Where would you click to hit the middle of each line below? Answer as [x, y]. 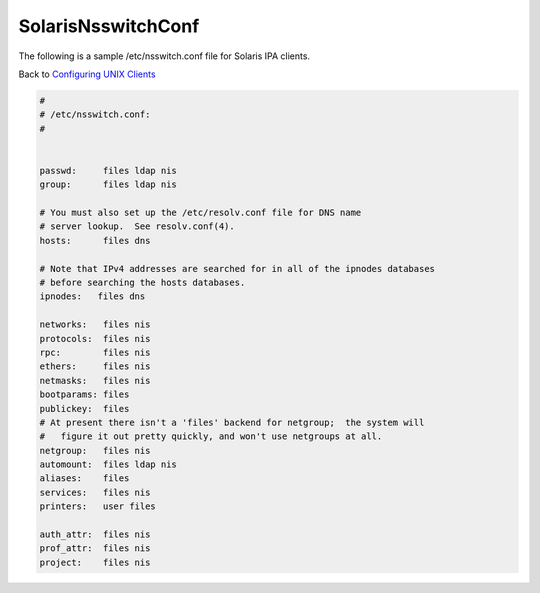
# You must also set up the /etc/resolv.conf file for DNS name [200, 213]
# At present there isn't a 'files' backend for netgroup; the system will [232, 422]
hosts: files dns [95, 240]
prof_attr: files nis [95, 548]
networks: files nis [95, 324]
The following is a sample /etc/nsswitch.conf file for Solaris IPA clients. [164, 56]
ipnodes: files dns [92, 296]
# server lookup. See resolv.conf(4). [137, 226]
